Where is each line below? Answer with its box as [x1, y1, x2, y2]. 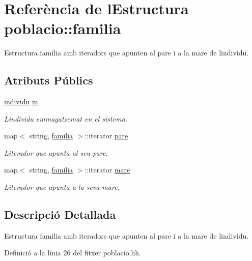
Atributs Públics [4, 72, 93, 88]
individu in [4, 96, 38, 107]
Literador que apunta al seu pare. [4, 147, 108, 158]
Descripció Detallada [4, 207, 116, 222]
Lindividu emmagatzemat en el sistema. [4, 113, 128, 124]
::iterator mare [85, 164, 130, 175]
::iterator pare [85, 130, 128, 141]
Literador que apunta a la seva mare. [4, 182, 120, 192]
